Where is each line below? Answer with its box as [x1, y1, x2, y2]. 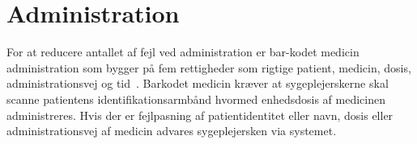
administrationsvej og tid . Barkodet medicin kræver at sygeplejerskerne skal [6, 75, 389, 92]
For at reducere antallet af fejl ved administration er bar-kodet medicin [6, 43, 360, 60]
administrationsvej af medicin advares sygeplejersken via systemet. [6, 122, 337, 139]
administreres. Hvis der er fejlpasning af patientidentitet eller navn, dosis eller [6, 106, 394, 123]
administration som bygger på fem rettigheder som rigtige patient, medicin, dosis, [6, 59, 411, 76]
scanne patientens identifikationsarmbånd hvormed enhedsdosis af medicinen [6, 90, 386, 107]
